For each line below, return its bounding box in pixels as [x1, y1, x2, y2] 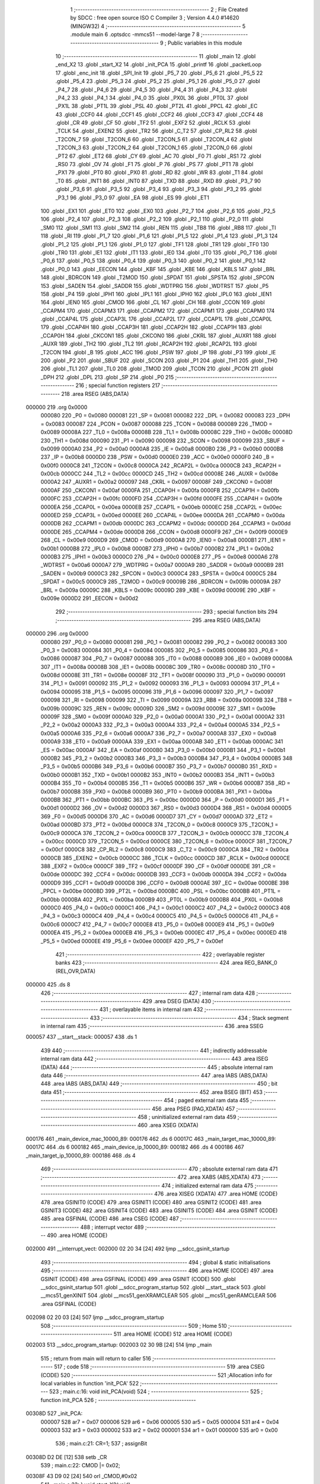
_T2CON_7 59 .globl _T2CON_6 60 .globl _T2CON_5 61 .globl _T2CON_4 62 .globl [55, 135, 252, 142]
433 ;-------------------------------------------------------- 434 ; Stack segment [89, 1014, 289, 1021]
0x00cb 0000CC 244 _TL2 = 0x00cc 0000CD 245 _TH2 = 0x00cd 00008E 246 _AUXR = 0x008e [40, 470, 279, 477]
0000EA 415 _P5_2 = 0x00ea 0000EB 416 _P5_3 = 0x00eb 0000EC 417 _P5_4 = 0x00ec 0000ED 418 [40, 929, 287, 936]
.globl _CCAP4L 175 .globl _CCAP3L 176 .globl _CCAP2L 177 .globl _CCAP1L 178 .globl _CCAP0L [40, 315, 273, 323]
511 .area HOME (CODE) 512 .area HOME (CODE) [113, 1330, 232, 1337]
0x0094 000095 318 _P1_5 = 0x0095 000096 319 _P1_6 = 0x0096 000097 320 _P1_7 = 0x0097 [40, 688, 274, 695]
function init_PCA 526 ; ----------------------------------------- [40, 1396, 196, 1403]
